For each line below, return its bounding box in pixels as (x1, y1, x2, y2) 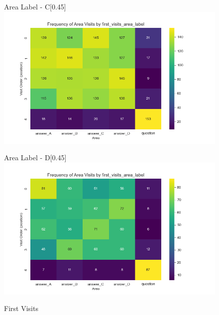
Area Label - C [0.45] (4, 1, 66, 11)
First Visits (4, 303, 38, 314)
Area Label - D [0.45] (4, 152, 67, 163)
